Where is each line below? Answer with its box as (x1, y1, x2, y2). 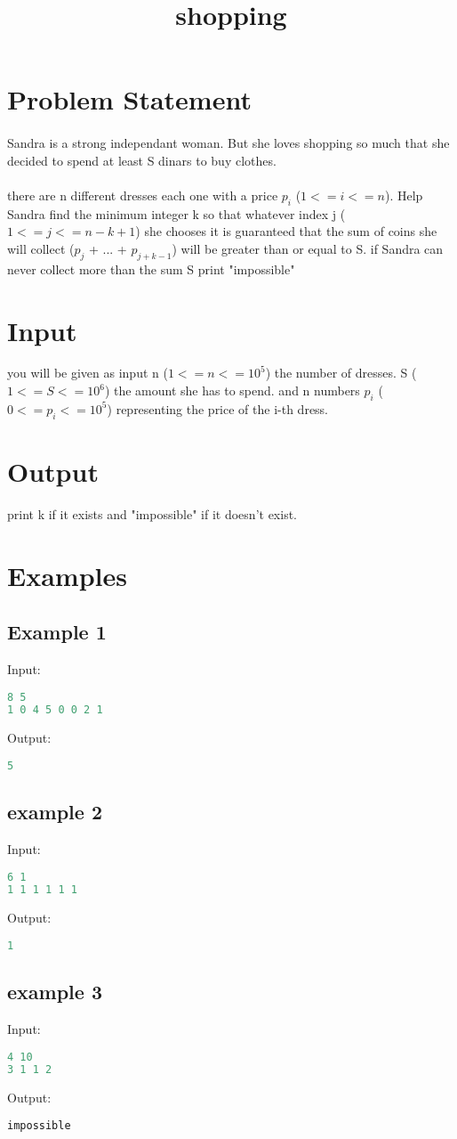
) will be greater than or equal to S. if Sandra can (172, 239, 444, 257)
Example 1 (7, 618, 107, 646)
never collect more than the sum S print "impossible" (7, 259, 295, 278)
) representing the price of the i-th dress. (107, 399, 329, 418)
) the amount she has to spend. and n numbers (104, 381, 360, 400)
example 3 (7, 978, 102, 1005)
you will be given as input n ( (7, 363, 168, 382)
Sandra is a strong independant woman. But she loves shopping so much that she (7, 134, 450, 152)
